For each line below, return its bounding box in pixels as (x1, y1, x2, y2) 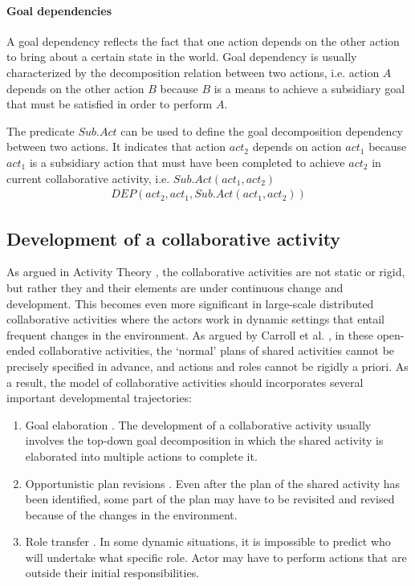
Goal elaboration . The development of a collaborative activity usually (25, 416, 372, 433)
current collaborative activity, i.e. (6, 169, 170, 186)
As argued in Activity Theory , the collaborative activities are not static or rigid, (6, 263, 405, 280)
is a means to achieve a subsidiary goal (214, 79, 405, 96)
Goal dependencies (6, 2, 112, 18)
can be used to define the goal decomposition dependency (120, 122, 404, 139)
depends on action (252, 138, 342, 155)
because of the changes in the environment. (25, 506, 238, 523)
